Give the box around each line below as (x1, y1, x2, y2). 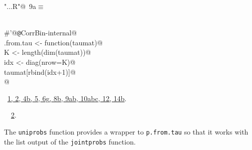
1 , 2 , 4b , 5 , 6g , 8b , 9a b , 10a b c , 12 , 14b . (7, 93, 127, 103)
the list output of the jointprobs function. (4, 136, 136, 147)
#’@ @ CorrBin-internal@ (4, 27, 77, 38)
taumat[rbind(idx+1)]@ (4, 66, 76, 77)
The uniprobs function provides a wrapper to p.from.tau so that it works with (4, 127, 249, 137)
